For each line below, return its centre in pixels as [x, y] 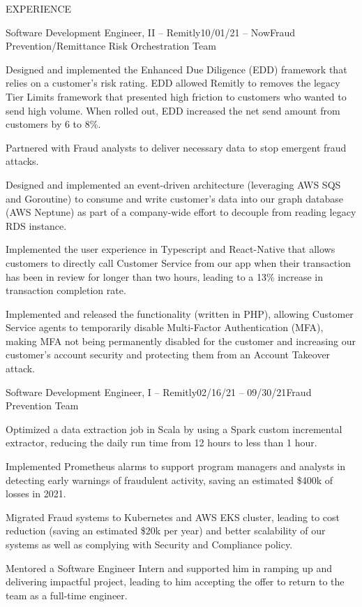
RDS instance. [36, 225]
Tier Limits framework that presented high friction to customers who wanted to [176, 96]
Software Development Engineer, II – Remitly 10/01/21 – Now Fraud [151, 32]
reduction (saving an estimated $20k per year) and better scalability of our [166, 531]
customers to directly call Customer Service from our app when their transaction [178, 262]
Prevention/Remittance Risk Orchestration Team [111, 46]
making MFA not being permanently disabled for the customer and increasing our [181, 341]
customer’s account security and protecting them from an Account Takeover [168, 354]
